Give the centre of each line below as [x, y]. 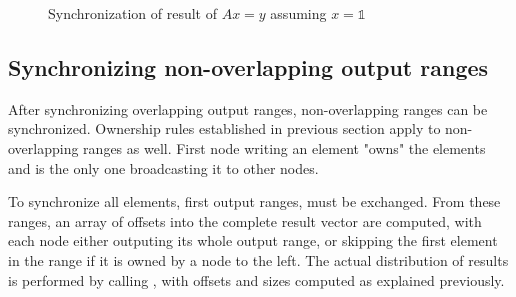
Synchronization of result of [132, 13]
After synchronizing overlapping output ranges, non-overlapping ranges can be [248, 108]
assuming [298, 13]
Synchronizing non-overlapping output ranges [248, 66]
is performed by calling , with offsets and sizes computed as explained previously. [256, 279]
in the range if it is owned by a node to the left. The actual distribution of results [258, 259]
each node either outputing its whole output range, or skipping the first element [253, 240]
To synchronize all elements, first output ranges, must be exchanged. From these [254, 201]
